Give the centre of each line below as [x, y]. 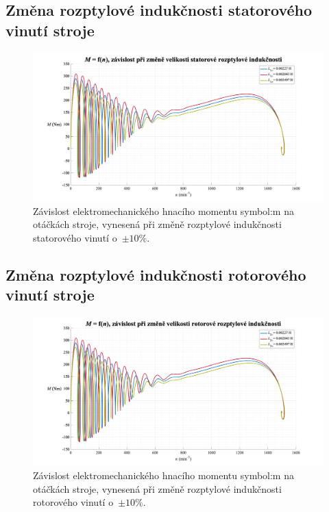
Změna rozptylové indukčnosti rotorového [156, 274]
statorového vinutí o [75, 237]
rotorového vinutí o [73, 502]
